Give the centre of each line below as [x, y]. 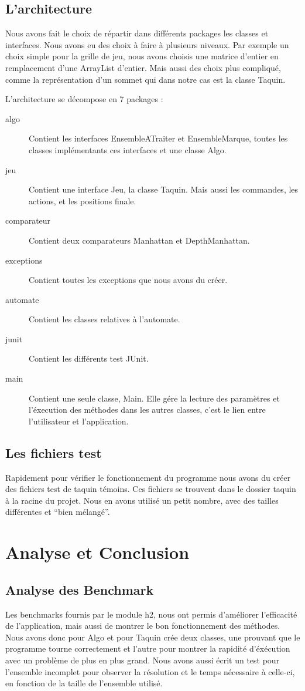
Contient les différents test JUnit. [89, 358]
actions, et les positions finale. [83, 200]
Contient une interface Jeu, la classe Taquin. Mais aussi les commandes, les [164, 189]
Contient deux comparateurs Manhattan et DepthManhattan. [139, 240]
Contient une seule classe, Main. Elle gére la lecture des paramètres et [154, 398]
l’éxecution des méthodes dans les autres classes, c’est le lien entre [147, 409]
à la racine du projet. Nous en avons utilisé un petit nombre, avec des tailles [142, 500]
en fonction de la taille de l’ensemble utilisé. [84, 683]
